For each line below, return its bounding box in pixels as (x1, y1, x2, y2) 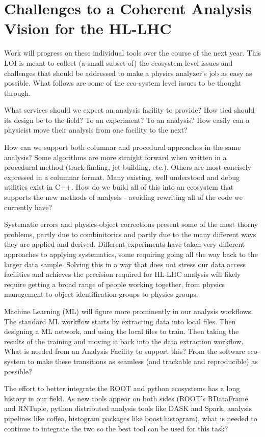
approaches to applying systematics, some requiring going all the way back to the (4, 249, 258, 259)
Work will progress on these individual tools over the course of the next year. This (4, 47, 261, 58)
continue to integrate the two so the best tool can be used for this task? (4, 423, 228, 433)
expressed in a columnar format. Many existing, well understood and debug (4, 171, 240, 182)
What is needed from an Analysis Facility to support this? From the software (4, 346, 245, 356)
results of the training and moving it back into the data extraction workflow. (4, 336, 244, 346)
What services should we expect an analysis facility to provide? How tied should (4, 105, 255, 115)
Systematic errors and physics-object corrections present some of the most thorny (4, 219, 258, 229)
